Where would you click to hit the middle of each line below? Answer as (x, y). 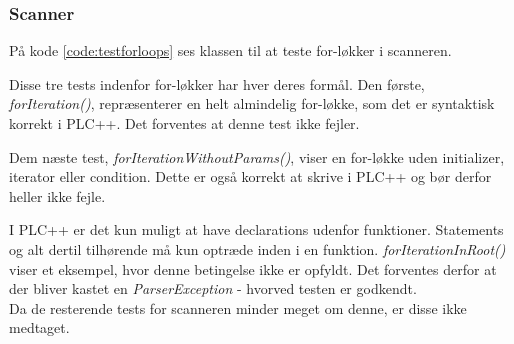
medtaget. (39, 327)
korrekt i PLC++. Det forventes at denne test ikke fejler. (184, 123)
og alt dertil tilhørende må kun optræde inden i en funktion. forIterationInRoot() (257, 248)
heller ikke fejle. (57, 195)
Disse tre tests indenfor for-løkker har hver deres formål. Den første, (217, 83)
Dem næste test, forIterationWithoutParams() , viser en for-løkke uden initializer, (257, 156)
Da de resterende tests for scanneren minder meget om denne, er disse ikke (238, 307)
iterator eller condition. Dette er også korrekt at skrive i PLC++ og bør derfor (250, 176)
